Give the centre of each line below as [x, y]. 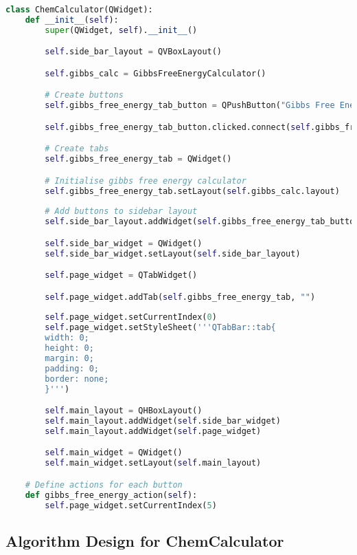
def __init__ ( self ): [72, 20]
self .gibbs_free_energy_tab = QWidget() [138, 159]
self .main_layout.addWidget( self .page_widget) [153, 431]
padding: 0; [72, 368]
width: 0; [67, 338]
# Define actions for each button [104, 485]
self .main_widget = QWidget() [114, 453]
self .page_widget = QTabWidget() [121, 275]
